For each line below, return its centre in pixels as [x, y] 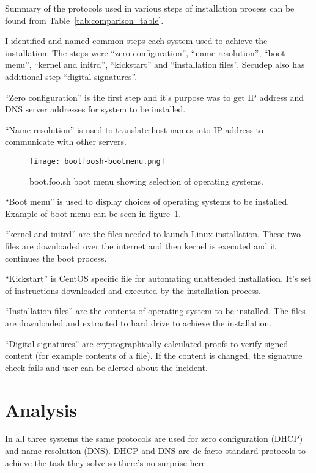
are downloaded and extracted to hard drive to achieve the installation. [138, 322]
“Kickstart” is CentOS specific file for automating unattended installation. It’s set [158, 278]
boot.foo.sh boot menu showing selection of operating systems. [146, 181]
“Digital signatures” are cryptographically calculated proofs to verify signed [147, 343]
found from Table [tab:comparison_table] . [84, 20]
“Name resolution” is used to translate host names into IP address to [134, 129]
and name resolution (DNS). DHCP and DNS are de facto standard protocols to [155, 451]
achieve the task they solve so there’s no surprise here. [107, 462]
